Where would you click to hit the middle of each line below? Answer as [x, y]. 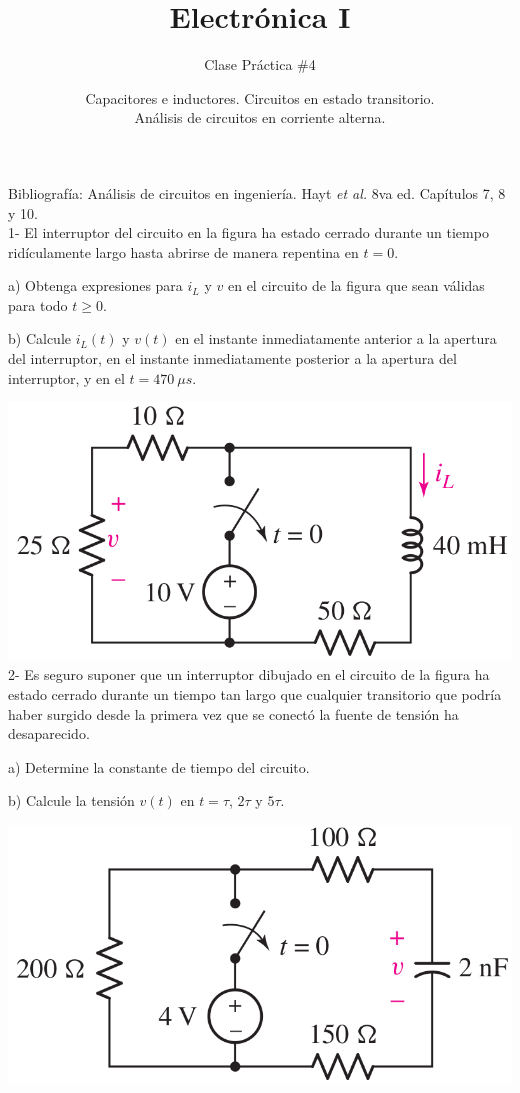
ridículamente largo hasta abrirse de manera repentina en [183, 251]
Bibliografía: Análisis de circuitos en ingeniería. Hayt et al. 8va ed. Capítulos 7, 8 [257, 192]
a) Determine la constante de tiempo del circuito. [159, 766]
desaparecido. [49, 733]
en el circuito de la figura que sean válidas [356, 285]
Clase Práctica [248, 64]
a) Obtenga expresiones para [95, 285]
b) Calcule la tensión [71, 800]
